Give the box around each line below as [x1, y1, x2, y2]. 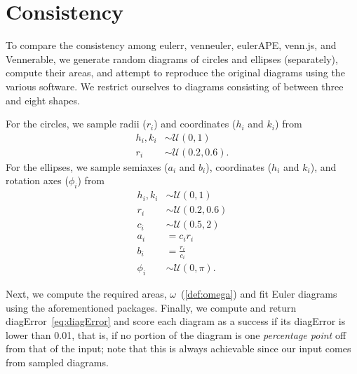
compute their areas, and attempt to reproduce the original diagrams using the [6, 65, 345, 80]
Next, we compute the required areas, [6, 286, 167, 300]
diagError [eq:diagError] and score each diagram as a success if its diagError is [6, 314, 346, 328]
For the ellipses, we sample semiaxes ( [6, 159, 168, 174]
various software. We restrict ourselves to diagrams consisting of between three [6, 78, 344, 93]
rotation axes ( [6, 173, 69, 188]
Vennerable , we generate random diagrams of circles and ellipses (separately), [6, 51, 338, 66]
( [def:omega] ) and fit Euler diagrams [180, 286, 337, 300]
